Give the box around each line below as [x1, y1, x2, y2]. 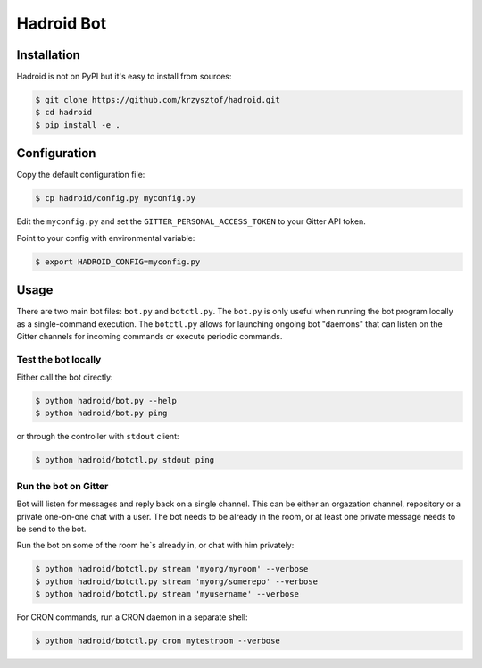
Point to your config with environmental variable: [16, 232, 195, 243]
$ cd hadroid [35, 107, 93, 118]
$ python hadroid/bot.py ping [35, 408, 168, 419]
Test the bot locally [16, 353, 102, 365]
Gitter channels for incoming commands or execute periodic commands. [16, 330, 283, 341]
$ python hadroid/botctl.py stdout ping [35, 455, 214, 465]
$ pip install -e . [35, 120, 120, 129]
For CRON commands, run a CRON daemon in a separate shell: [16, 612, 249, 622]
